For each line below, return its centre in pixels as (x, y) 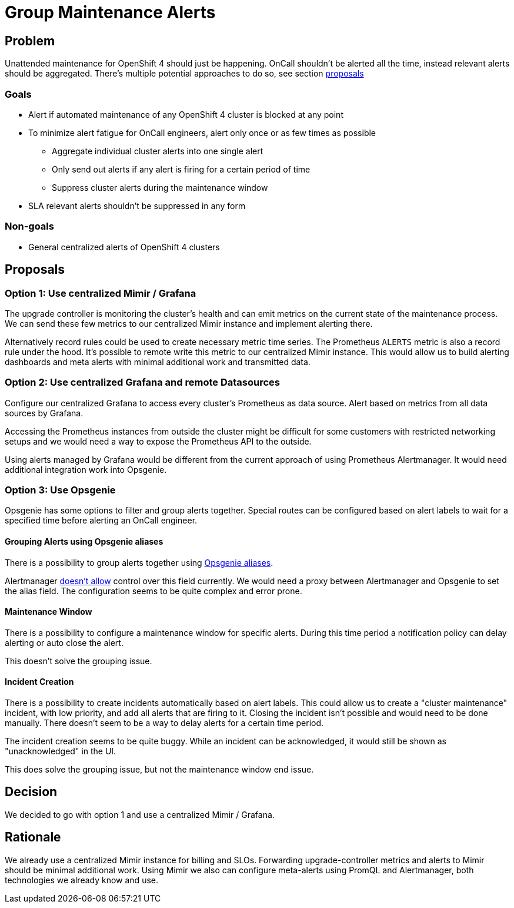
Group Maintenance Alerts (110, 12)
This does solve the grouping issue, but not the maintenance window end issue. (159, 770)
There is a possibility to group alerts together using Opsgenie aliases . (139, 562)
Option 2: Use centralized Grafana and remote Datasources (142, 382)
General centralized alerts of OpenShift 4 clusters (124, 247)
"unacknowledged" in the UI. (61, 751)
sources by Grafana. (44, 413)
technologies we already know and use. (81, 880)
